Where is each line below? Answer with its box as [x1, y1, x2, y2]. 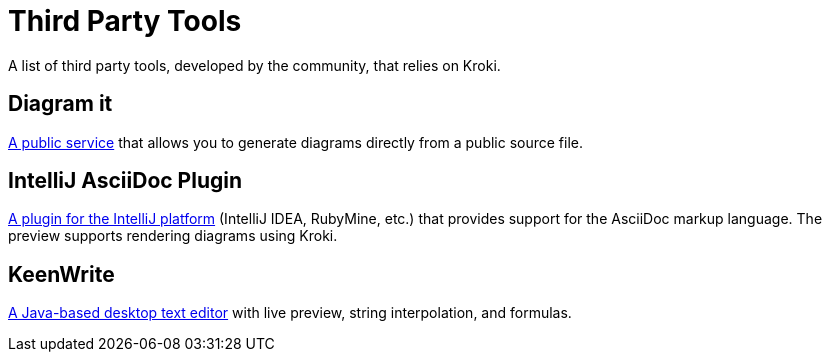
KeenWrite [8, 261, 115, 287]
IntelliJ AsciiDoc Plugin [8, 168, 243, 194]
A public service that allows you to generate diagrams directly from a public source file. [8, 133, 584, 151]
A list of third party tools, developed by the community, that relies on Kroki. [8, 56, 501, 74]
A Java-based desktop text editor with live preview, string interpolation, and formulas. [8, 304, 572, 322]
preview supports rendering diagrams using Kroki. [8, 227, 338, 245]
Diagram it [8, 91, 113, 117]
